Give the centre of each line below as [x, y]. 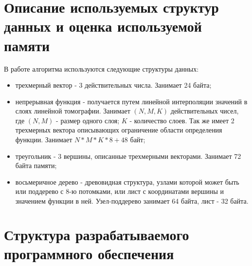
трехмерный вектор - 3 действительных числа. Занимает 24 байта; [113, 85]
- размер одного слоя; [88, 120]
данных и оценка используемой [103, 26]
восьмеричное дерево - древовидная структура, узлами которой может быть [127, 181]
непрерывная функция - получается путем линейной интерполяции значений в [131, 101]
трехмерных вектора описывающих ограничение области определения [119, 130]
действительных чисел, [205, 111]
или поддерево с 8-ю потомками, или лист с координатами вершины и [120, 191]
